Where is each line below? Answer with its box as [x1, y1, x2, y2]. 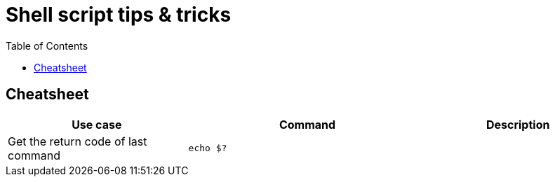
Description [486, 117, 550, 132]
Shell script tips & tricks [6, 3, 232, 27]
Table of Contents [6, 39, 88, 52]
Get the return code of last [8, 134, 147, 148]
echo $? [188, 143, 227, 154]
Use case [72, 117, 122, 132]
